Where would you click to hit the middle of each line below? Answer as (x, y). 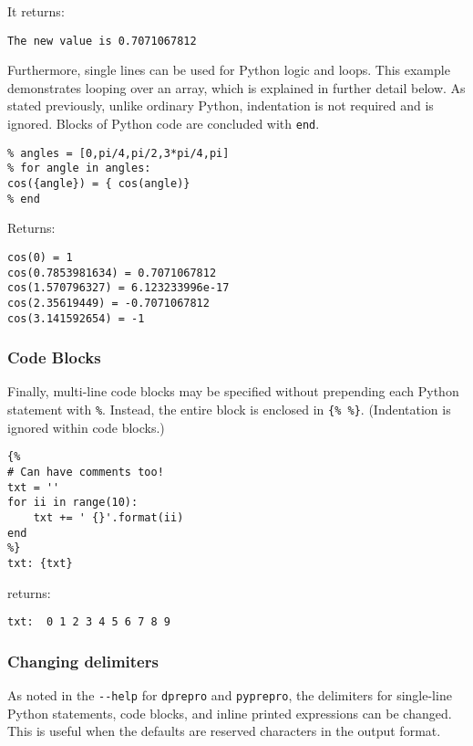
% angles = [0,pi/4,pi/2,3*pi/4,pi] (118, 153)
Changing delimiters (83, 661)
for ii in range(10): (73, 503)
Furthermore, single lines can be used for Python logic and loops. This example (229, 70)
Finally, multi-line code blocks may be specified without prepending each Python (233, 391)
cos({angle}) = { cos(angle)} (99, 184)
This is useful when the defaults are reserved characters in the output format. (224, 731)
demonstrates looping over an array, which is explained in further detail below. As (236, 87)
